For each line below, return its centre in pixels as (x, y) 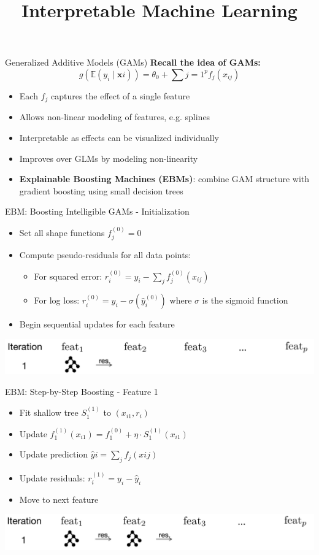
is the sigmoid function (245, 300)
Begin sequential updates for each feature (97, 324)
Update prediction (54, 454)
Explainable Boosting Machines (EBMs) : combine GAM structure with (164, 179)
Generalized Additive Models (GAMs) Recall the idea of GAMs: (133, 62)
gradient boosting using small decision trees (101, 190)
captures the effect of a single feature (120, 95)
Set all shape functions (62, 232)
